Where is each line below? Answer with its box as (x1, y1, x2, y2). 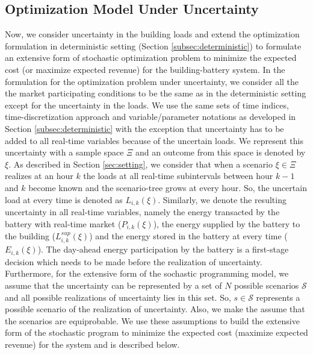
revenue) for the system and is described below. (5, 338, 180, 351)
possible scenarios (234, 279, 299, 292)
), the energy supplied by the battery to (153, 217, 300, 230)
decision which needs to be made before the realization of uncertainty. (5, 255, 262, 268)
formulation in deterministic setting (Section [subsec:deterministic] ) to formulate (5, 39, 302, 52)
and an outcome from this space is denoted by (135, 146, 306, 159)
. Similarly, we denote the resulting (158, 193, 287, 206)
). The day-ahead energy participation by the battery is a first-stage (37, 243, 289, 256)
